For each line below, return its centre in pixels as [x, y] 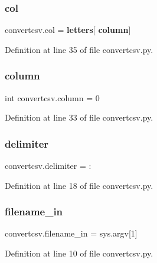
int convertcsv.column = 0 [52, 97]
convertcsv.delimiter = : [48, 166]
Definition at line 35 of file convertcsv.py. [79, 49]
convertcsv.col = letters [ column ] [68, 30]
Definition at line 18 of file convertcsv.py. [79, 185]
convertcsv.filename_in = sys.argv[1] [71, 233]
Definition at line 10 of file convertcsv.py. [79, 253]
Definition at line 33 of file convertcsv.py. [79, 117]
